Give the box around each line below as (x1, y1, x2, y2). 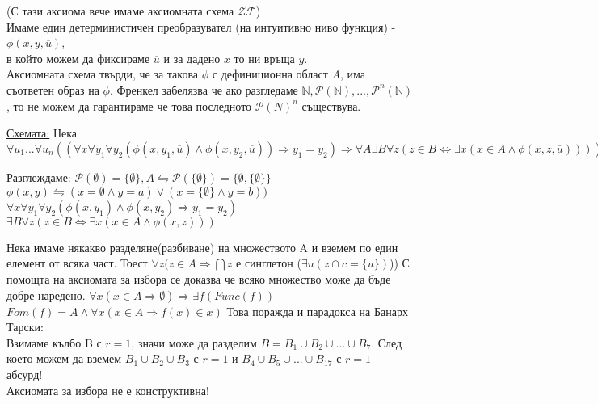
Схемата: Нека (6, 124, 78, 141)
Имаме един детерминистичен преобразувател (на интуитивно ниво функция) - (6, 18, 396, 35)
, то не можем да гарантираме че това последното (6, 97, 252, 114)
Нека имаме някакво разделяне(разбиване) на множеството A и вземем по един (6, 238, 398, 255)
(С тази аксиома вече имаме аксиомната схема (6, 2, 234, 19)
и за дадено (163, 49, 221, 66)
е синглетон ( (236, 255, 301, 271)
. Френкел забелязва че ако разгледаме (109, 81, 298, 98)
